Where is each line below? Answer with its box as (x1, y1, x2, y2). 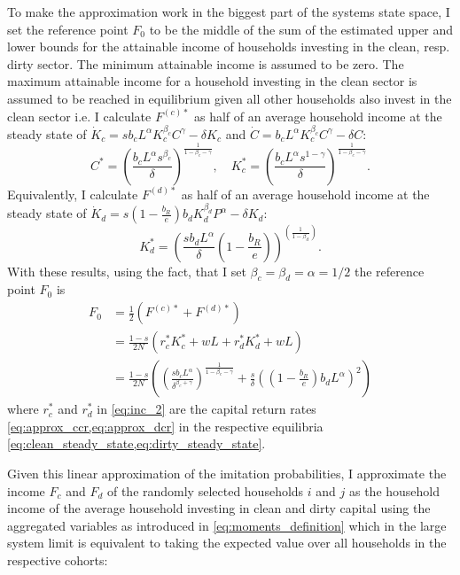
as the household (348, 481, 441, 500)
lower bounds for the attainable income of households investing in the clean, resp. (7, 37, 450, 56)
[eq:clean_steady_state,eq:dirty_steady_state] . (7, 434, 266, 453)
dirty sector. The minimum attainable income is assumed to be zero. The (7, 54, 404, 73)
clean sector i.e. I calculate (7, 106, 152, 125)
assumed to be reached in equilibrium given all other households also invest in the (7, 89, 452, 107)
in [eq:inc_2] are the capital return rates (97, 400, 316, 418)
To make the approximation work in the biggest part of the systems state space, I (7, 3, 450, 20)
